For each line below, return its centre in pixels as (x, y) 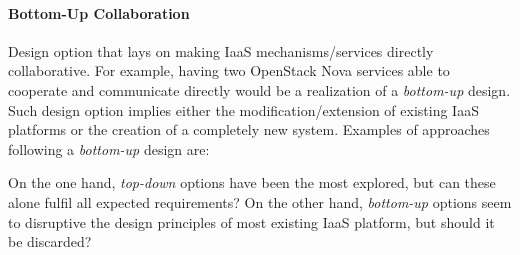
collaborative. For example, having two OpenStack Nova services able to (229, 70)
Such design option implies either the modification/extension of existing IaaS (243, 109)
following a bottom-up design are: (109, 148)
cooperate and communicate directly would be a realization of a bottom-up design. (259, 89)
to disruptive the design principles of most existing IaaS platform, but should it (251, 221)
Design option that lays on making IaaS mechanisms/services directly (221, 50)
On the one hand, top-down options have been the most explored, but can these (252, 182)
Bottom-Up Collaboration (99, 12)
